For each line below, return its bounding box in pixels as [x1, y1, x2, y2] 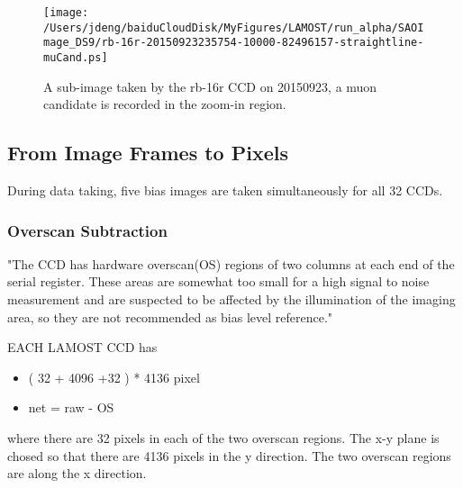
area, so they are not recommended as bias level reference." [7, 307, 333, 326]
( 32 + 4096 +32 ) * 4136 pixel [28, 367, 200, 386]
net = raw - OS [28, 398, 114, 417]
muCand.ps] [43, 50, 108, 64]
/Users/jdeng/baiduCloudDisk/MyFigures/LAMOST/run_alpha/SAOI [43, 21, 424, 34]
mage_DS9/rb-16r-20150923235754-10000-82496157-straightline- [43, 36, 424, 50]
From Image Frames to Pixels [7, 139, 288, 167]
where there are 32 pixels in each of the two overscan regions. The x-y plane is [7, 428, 440, 447]
